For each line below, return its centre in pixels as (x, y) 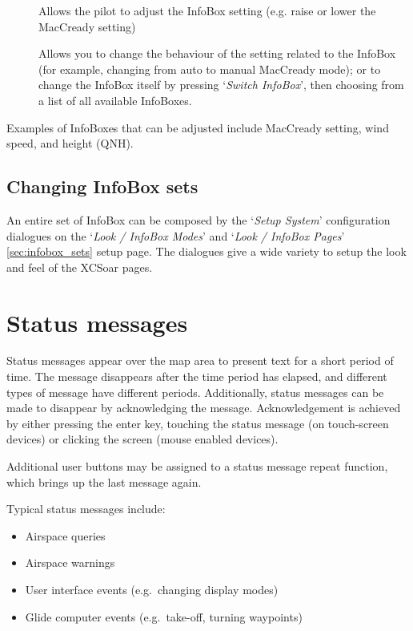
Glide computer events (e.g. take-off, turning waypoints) (164, 616)
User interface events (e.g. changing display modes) (152, 589)
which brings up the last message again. (104, 481)
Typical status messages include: (86, 509)
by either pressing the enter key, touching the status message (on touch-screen (198, 423)
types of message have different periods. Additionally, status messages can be (195, 392)
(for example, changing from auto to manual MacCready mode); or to (210, 69)
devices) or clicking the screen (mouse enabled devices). (142, 439)
